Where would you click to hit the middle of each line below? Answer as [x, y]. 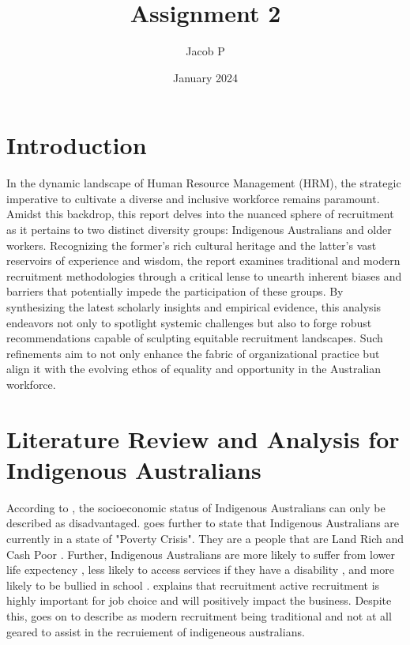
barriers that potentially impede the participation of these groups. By [175, 291]
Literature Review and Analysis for [203, 438]
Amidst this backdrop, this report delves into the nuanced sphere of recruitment [200, 214]
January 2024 [205, 77]
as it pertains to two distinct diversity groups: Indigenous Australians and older [199, 230]
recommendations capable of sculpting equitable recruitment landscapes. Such [195, 338]
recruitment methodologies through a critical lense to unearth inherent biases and [204, 275]
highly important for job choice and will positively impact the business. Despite [199, 600]
